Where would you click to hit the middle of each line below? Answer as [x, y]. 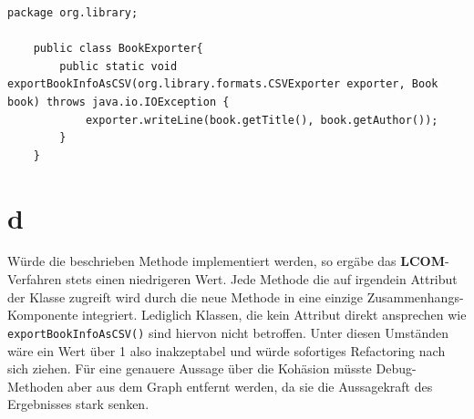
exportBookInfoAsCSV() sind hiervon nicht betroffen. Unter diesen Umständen [228, 332]
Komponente [43, 315]
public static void [118, 66]
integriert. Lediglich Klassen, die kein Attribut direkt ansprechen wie [274, 315]
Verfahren [35, 279]
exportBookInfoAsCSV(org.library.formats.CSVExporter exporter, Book [223, 84]
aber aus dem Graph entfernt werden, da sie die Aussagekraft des [250, 386]
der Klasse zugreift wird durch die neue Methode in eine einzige [185, 296]
